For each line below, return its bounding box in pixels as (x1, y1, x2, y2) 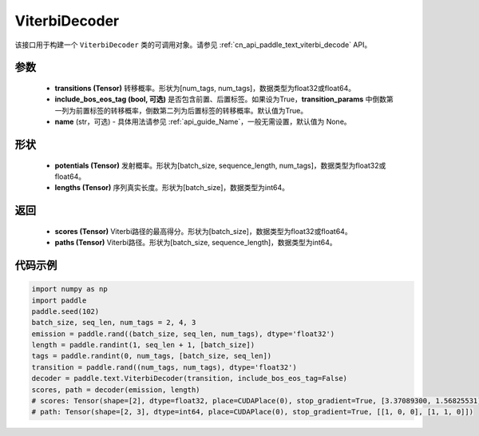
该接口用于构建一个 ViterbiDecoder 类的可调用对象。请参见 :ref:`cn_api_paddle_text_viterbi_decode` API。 (14, 40, 372, 50)
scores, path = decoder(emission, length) (31, 385, 200, 394)
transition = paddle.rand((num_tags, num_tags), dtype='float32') (31, 363, 297, 371)
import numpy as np (31, 284, 108, 294)
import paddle (31, 295, 87, 305)
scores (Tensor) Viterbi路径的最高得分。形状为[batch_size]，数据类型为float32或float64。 (54, 226, 352, 236)
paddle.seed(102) (31, 307, 100, 315)
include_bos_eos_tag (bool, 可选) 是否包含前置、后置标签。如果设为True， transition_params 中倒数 (54, 94, 387, 104)
